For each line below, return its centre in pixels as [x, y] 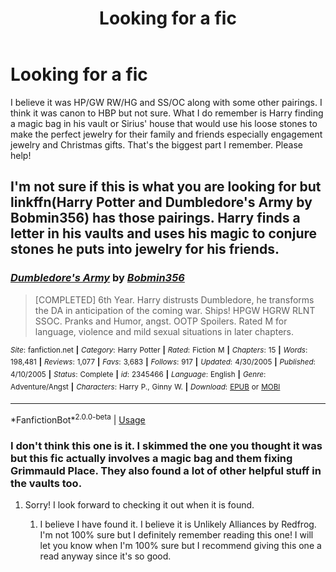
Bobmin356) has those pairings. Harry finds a [155, 218]
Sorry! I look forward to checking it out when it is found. [139, 505]
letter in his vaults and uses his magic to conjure [164, 233]
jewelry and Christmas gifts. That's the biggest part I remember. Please [156, 144]
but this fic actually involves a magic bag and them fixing [151, 458]
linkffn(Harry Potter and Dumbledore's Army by [161, 202]
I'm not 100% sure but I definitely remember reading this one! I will [176, 535]
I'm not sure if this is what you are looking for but [166, 187]
